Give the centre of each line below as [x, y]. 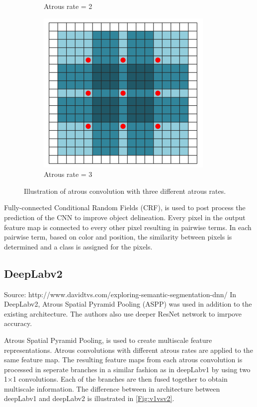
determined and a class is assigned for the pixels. [78, 246]
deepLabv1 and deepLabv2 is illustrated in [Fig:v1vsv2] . [89, 398]
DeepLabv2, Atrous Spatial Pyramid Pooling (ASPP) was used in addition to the [128, 304]
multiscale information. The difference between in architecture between [112, 388]
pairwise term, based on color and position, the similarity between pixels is [118, 237]
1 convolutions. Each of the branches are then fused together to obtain [120, 379]
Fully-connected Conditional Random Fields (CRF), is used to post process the [125, 207]
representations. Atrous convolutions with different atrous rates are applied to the [128, 350]
